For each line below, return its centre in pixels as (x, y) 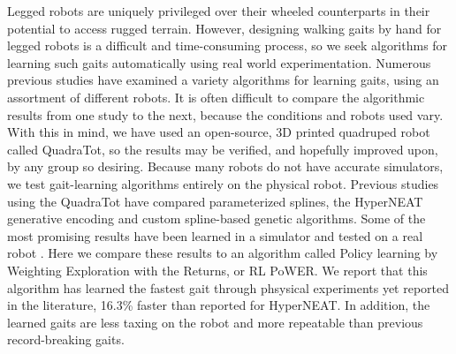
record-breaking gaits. (66, 339)
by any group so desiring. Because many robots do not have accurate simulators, (225, 166)
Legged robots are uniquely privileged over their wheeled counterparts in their (219, 11)
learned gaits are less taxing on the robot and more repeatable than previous (215, 322)
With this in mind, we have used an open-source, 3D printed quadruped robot (219, 132)
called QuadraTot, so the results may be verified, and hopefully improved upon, (223, 149)
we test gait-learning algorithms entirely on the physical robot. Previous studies (223, 183)
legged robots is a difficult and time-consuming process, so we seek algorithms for (228, 45)
